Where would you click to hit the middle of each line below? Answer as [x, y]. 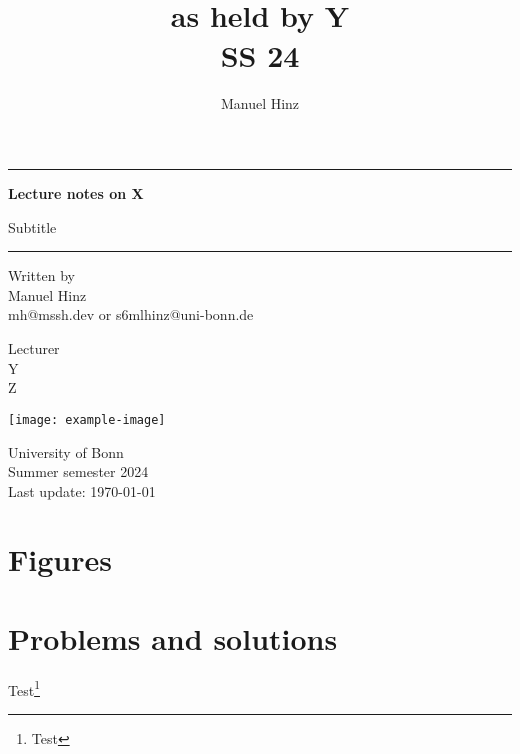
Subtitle [32, 226]
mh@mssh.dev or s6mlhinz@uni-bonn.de [131, 314]
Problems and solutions [173, 637]
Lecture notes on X [76, 193]
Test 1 [24, 688]
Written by [41, 275]
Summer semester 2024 [78, 471]
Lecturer [34, 348]
